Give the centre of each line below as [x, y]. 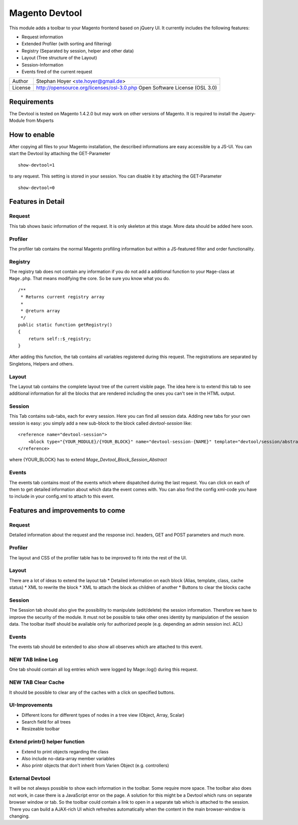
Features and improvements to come [67, 510]
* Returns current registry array [63, 297]
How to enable [32, 135]
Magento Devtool [45, 13]
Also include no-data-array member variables [68, 758]
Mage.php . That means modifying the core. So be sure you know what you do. [90, 278]
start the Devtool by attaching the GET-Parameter [60, 154]
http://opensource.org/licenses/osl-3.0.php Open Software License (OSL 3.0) [126, 88]
